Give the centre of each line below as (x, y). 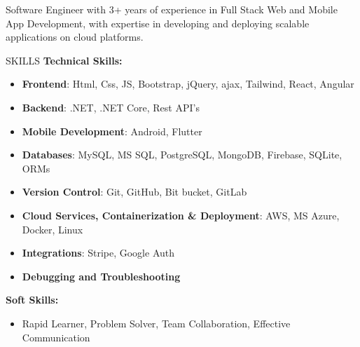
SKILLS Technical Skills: (64, 60)
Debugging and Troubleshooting (101, 276)
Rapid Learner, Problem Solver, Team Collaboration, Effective (156, 323)
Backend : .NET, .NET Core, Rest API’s (111, 107)
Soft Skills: (32, 300)
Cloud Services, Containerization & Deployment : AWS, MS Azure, (181, 215)
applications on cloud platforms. (75, 37)
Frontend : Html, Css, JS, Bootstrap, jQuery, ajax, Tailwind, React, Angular (188, 84)
